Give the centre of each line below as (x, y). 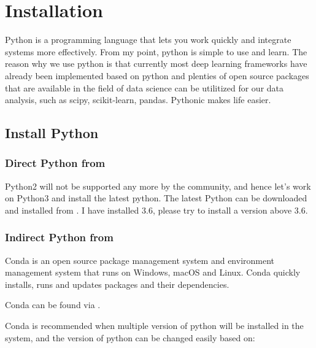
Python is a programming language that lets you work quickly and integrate (148, 40)
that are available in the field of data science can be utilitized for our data (145, 87)
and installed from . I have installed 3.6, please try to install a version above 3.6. (156, 210)
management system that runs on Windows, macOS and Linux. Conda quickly (153, 272)
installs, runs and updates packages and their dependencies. (117, 284)
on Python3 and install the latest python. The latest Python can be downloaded (156, 198)
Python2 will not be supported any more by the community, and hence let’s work (158, 186)
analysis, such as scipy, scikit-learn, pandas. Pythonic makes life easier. (138, 100)
